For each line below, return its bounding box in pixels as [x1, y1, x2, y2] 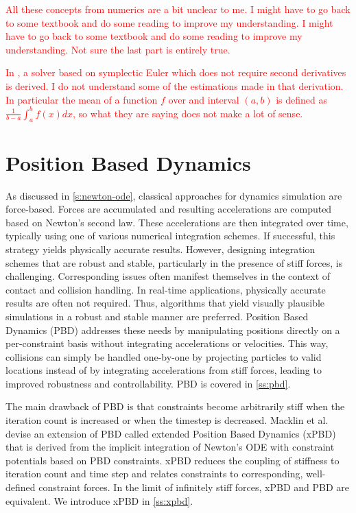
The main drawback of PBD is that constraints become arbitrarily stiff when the [5, 399, 345, 414]
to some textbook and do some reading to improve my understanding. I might [5, 15, 333, 29]
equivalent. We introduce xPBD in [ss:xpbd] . [5, 493, 193, 508]
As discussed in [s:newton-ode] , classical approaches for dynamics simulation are [5, 188, 342, 202]
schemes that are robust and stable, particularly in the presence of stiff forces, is [5, 255, 343, 270]
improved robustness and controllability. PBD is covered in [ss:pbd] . [5, 376, 291, 390]
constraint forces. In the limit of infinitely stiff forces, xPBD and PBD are [38, 480, 349, 494]
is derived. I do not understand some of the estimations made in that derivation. [5, 78, 344, 93]
